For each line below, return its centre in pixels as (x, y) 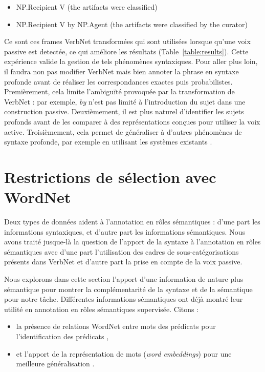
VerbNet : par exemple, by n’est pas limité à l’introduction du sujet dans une (125, 101)
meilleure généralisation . (55, 364)
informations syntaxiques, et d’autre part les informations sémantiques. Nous (125, 231)
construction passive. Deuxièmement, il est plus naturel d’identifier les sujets (124, 111)
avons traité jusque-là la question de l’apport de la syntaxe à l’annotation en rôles (132, 242)
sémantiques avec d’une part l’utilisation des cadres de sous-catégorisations (122, 251)
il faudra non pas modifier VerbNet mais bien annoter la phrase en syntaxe (122, 71)
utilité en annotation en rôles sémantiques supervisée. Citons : (102, 309)
